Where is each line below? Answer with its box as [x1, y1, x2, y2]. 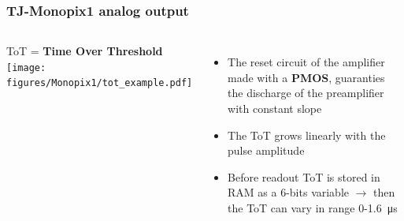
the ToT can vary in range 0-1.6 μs [228, 199, 398, 215]
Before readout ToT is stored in [228, 168, 380, 185]
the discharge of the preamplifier [228, 84, 384, 101]
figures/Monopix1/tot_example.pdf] [6, 77, 193, 89]
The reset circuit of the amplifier [228, 54, 385, 70]
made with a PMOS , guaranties [228, 69, 385, 85]
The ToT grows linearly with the [228, 126, 386, 143]
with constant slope [228, 100, 322, 116]
